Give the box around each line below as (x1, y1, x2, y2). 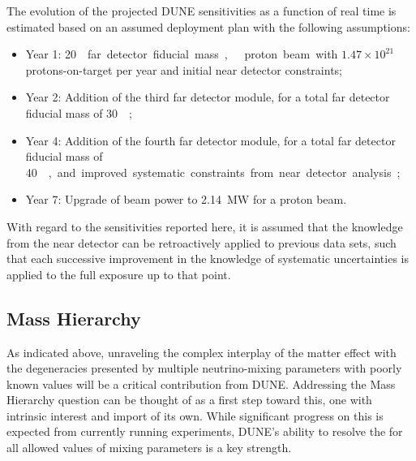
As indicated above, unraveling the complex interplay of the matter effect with (6, 343, 397, 360)
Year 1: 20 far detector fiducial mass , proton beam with (25, 45, 338, 62)
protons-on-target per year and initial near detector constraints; (25, 61, 342, 78)
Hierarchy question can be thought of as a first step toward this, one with (6, 391, 372, 408)
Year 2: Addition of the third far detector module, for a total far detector (25, 88, 390, 106)
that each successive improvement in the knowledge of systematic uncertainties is (6, 250, 409, 267)
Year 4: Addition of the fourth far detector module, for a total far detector (25, 131, 396, 149)
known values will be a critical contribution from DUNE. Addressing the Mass (6, 375, 396, 392)
